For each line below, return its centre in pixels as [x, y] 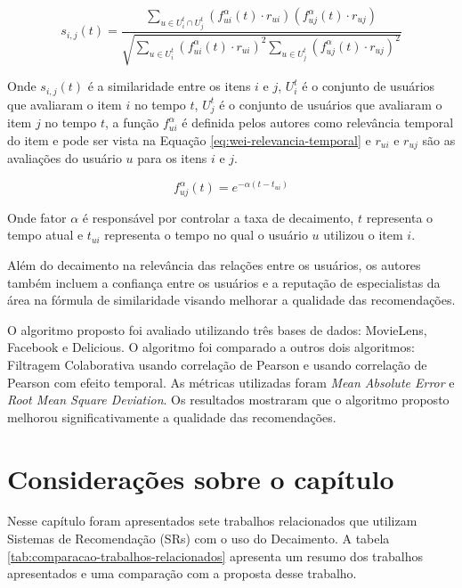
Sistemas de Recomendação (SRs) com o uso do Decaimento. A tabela [199, 539]
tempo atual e [45, 235]
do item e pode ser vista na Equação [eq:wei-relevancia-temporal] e [189, 140]
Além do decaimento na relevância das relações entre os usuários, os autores [214, 264]
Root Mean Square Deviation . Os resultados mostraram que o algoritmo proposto [228, 400]
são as [439, 140]
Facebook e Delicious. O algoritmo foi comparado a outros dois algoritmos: [211, 347]
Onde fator [37, 217]
